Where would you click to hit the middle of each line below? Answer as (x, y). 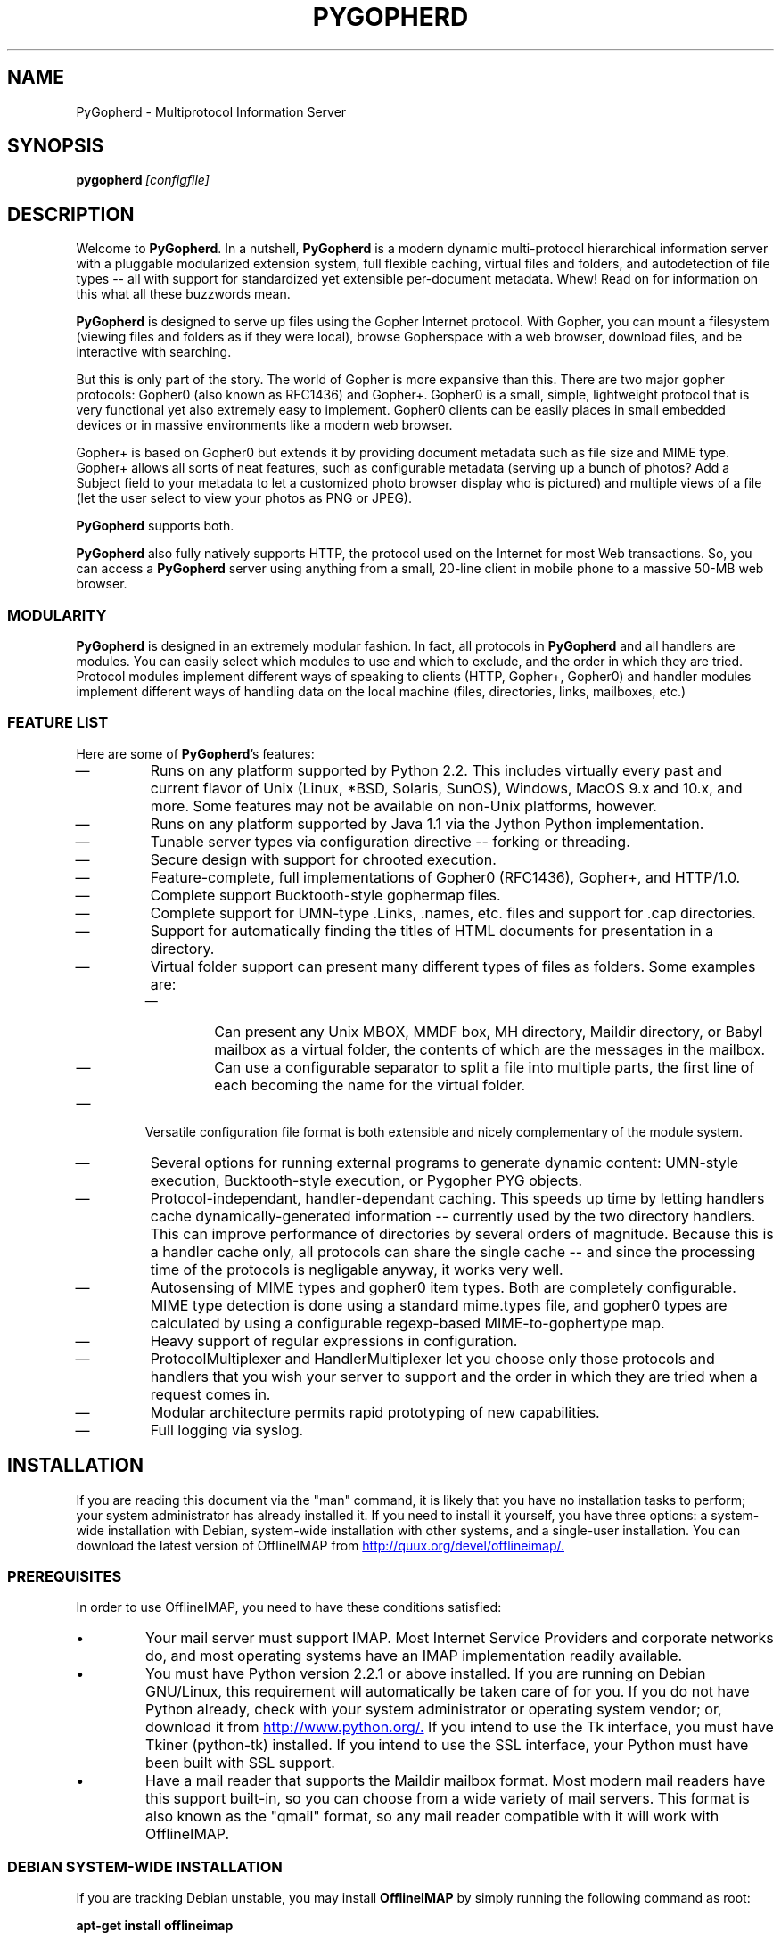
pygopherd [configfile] (143, 180)
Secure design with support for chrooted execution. (323, 859)
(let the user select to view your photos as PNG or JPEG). (244, 498)
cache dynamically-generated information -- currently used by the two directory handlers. (453, 1216)
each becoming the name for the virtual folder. (370, 1085)
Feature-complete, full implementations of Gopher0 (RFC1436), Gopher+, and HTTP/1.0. (445, 877)
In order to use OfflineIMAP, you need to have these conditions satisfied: (289, 1607)
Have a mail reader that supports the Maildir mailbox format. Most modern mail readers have (456, 1781)
